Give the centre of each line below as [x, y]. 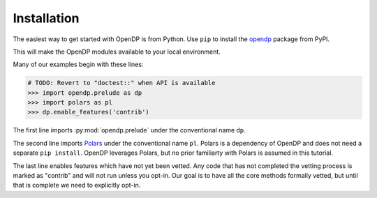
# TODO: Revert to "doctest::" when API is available [121, 83]
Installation [46, 18]
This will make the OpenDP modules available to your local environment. [117, 52]
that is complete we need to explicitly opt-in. [77, 185]
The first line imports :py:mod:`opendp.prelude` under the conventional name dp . [129, 130]
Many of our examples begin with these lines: [78, 64]
